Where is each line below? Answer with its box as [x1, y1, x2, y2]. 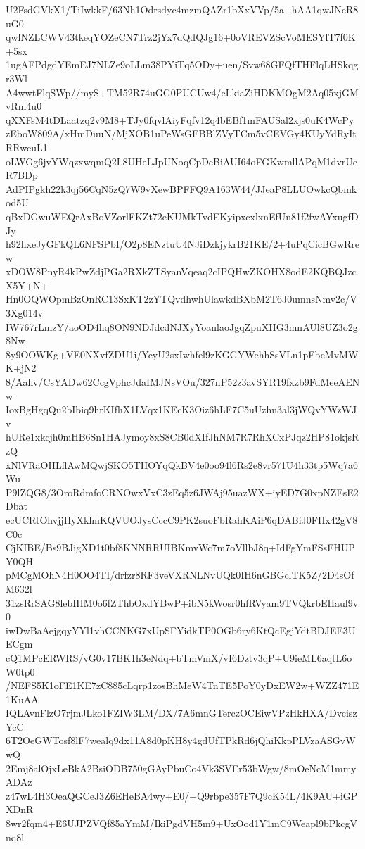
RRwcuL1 [6, 139, 48, 154]
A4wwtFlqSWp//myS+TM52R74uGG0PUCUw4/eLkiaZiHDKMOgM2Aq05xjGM [6, 84, 359, 99]
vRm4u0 [6, 99, 42, 113]
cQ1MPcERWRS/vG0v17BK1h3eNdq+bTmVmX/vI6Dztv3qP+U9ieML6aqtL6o [6, 650, 352, 665]
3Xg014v [6, 306, 43, 320]
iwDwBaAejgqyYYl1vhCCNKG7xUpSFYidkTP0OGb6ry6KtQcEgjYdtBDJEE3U [6, 622, 356, 637]
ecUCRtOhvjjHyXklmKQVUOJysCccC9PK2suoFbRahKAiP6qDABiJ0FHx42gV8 [6, 512, 358, 527]
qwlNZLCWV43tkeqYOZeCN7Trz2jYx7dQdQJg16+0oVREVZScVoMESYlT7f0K [6, 30, 356, 44]
